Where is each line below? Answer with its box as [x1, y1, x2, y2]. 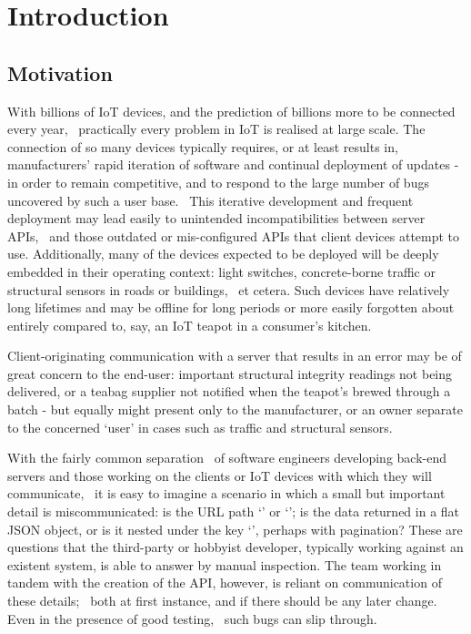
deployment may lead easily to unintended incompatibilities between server [7, 209, 426, 228]
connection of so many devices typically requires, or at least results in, [7, 137, 398, 156]
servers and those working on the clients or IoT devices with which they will [7, 465, 432, 485]
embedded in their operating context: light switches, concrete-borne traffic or [7, 261, 436, 281]
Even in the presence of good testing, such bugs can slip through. [7, 608, 377, 628]
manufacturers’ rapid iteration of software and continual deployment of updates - [7, 155, 459, 174]
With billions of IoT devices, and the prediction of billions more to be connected [7, 101, 456, 120]
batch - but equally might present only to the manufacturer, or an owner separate [7, 400, 463, 419]
